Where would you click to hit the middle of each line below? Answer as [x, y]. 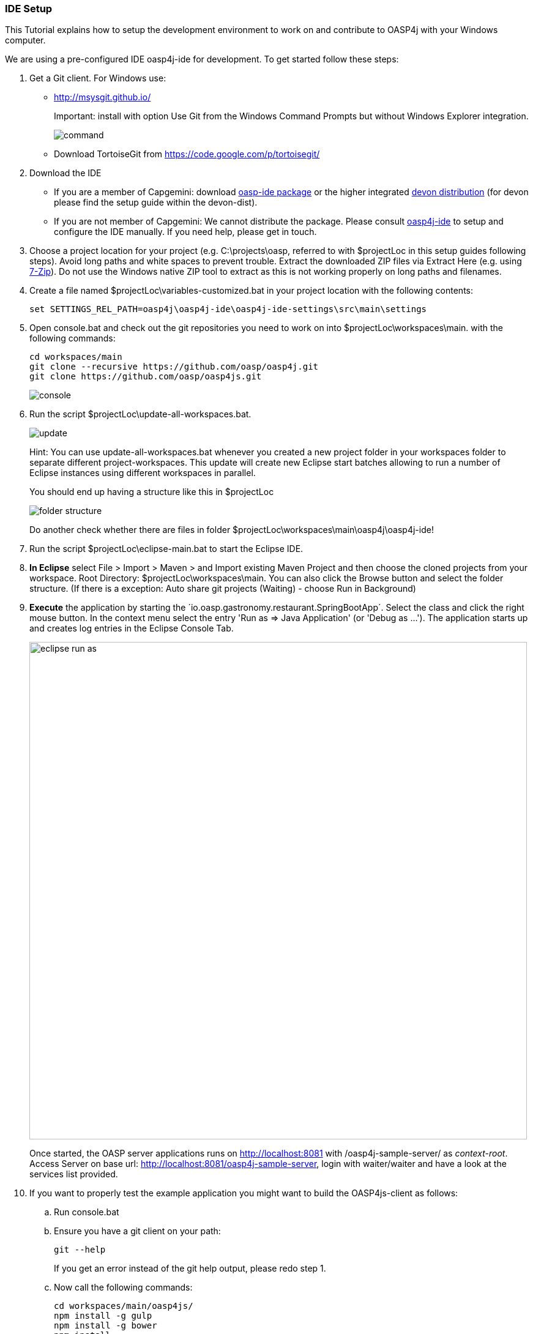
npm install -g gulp [103, 1316]
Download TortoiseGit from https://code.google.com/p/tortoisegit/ [187, 154]
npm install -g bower [106, 1326]
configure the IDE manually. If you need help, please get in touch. [185, 232]
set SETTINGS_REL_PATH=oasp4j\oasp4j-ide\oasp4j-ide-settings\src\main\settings [228, 309]
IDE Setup [29, 9]
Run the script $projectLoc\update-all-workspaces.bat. [140, 414]
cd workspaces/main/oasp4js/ [124, 1306]
